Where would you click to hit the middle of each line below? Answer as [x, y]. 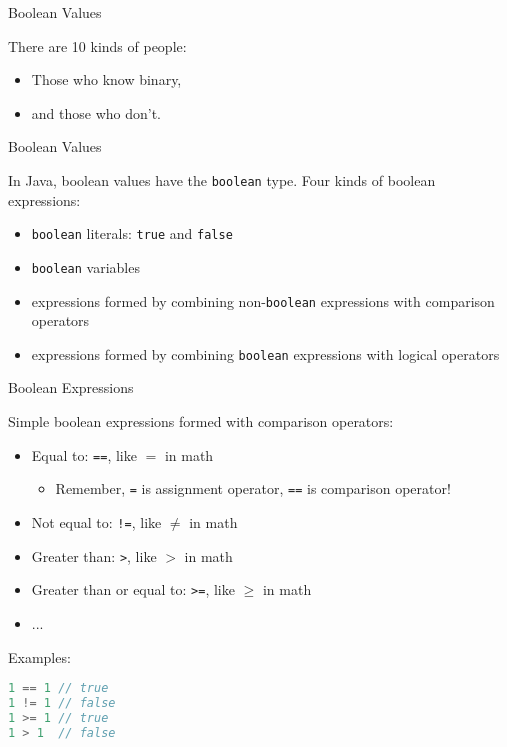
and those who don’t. [96, 112]
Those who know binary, [106, 79]
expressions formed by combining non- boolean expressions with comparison [263, 300]
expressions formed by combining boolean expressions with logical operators [265, 353]
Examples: [39, 656]
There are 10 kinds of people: [97, 45]
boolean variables [85, 266]
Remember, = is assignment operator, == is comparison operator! [253, 488]
